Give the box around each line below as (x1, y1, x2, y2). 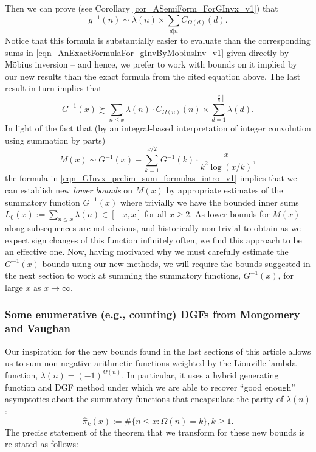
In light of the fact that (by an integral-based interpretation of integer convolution (5, 122, 311, 134)
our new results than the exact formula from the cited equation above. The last (5, 69, 301, 82)
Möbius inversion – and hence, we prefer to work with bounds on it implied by (5, 58, 297, 71)
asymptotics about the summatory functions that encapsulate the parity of (5, 392, 284, 405)
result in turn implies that (5, 82, 102, 94)
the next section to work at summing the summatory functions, (5, 269, 241, 282)
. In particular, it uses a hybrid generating (122, 369, 279, 381)
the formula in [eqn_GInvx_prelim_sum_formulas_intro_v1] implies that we (5, 172, 297, 184)
